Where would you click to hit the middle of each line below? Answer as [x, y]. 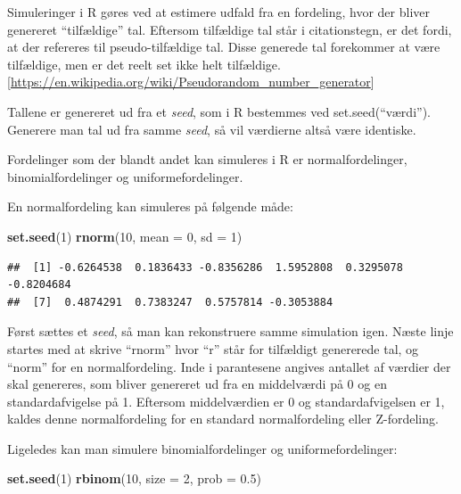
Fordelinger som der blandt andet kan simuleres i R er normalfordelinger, [207, 159]
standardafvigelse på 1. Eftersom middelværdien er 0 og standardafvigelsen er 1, [226, 401]
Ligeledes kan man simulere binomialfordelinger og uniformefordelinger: [202, 448]
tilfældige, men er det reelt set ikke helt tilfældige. [144, 64]
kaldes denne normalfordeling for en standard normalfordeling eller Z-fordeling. [223, 419]
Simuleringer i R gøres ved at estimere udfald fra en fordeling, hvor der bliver [218, 12]
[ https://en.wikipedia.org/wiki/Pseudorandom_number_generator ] [191, 82]
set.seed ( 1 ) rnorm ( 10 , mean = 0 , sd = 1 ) [125, 236]
